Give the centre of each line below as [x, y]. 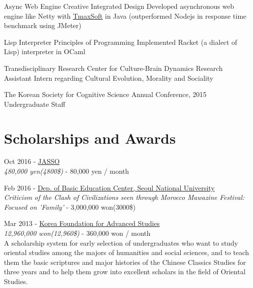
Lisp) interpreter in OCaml [45, 51]
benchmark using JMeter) [43, 25]
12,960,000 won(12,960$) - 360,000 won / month [77, 233]
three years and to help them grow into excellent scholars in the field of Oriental [125, 272]
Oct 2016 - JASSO [32, 161]
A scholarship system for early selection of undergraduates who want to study [121, 242]
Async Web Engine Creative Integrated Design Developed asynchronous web [119, 6]
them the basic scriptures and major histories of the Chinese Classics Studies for [125, 262]
